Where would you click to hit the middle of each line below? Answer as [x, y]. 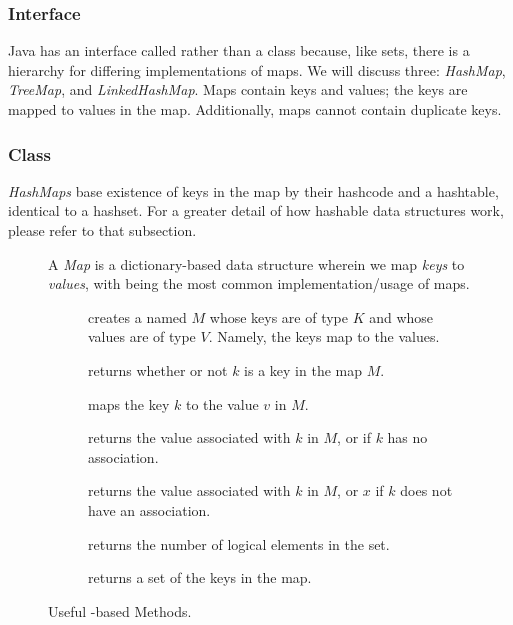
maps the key [129, 403]
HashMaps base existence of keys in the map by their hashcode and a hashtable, [253, 190]
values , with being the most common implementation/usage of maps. [259, 283]
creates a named [137, 316]
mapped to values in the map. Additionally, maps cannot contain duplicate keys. [255, 109]
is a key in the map [303, 369]
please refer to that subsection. [102, 230]
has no [407, 437]
